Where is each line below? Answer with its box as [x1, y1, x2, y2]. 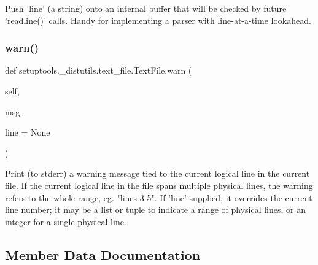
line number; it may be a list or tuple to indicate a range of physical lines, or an [5, 203, 306, 216]
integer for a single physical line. [5, 215, 126, 228]
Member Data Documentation [5, 245, 201, 264]
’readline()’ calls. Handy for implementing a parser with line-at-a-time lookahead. [5, 13, 311, 26]
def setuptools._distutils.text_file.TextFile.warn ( [5, 64, 192, 77]
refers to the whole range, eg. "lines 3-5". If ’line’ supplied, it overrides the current [5, 191, 312, 204]
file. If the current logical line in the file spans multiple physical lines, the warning [5, 179, 313, 191]
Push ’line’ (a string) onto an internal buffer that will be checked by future [5, 2, 287, 14]
